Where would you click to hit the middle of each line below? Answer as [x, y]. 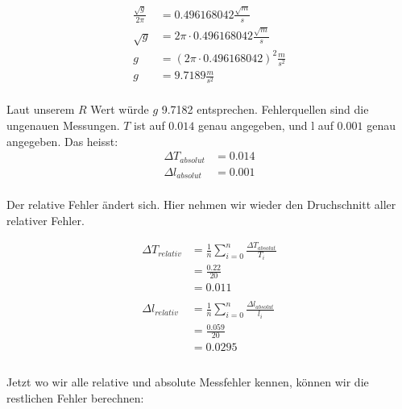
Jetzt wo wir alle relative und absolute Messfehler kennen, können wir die [188, 382]
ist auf [149, 125]
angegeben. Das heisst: [62, 141]
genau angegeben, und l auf [265, 125]
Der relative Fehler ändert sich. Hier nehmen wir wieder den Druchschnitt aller [201, 204]
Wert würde [120, 109]
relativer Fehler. [46, 220]
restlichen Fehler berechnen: [75, 397]
